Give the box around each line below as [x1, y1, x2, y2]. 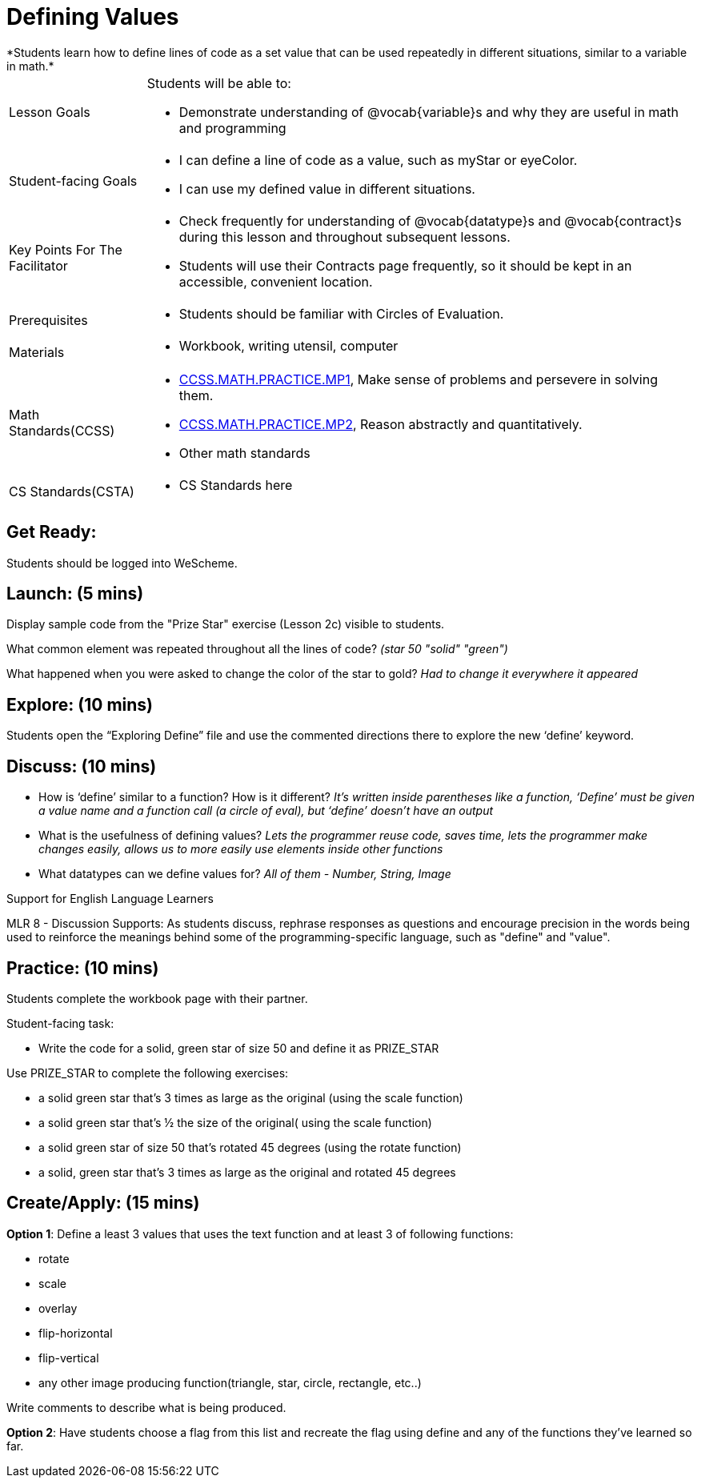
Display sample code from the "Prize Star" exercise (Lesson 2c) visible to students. [6, 617, 445, 632]
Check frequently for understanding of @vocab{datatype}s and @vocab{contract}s [178, 212, 682, 229]
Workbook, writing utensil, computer [178, 337, 399, 354]
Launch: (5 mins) [6, 584, 144, 604]
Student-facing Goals [9, 172, 138, 189]
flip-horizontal [38, 1326, 113, 1340]
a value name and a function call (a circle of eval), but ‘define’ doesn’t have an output [38, 804, 494, 818]
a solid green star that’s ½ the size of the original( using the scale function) [38, 1115, 432, 1129]
